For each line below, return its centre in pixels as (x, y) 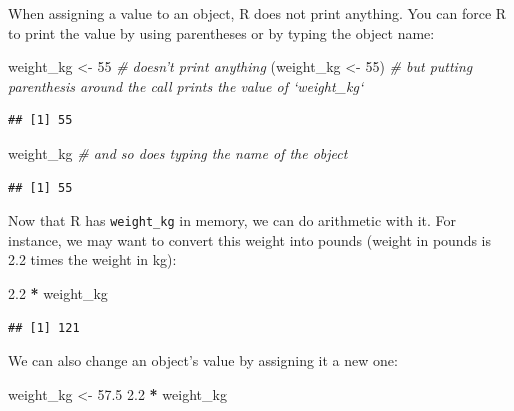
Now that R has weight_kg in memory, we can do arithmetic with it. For (232, 220)
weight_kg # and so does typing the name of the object (178, 152)
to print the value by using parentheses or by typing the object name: (221, 32)
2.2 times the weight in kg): (92, 259)
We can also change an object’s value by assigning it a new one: (203, 360)
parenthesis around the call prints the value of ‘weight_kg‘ (186, 85)
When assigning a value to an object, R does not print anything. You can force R (257, 13)
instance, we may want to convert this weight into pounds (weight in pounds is (250, 239)
